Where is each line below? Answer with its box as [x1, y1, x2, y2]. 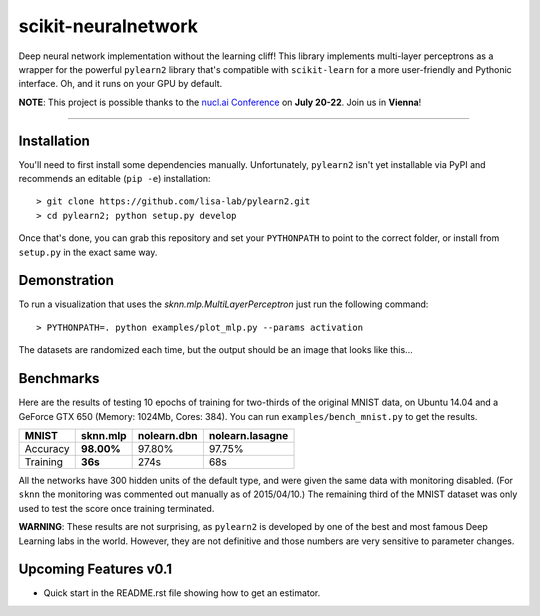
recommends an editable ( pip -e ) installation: [18, 173, 211, 185]
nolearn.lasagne [208, 428, 289, 442]
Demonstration [18, 272, 115, 289]
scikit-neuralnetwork [18, 15, 199, 37]
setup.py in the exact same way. [18, 246, 158, 258]
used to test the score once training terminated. [18, 502, 215, 514]
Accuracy [24, 441, 70, 455]
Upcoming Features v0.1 [18, 561, 172, 578]
